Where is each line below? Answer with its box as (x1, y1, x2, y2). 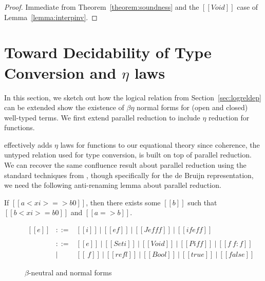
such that (187, 197, 217, 207)
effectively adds (4, 139, 52, 150)
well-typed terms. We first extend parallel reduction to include (4, 112, 200, 122)
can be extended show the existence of (4, 102, 124, 113)
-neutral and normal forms (28, 267, 112, 278)
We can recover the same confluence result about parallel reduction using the (4, 160, 247, 170)
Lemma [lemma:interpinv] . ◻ (4, 11, 98, 22)
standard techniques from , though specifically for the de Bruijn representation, (4, 169, 254, 180)
